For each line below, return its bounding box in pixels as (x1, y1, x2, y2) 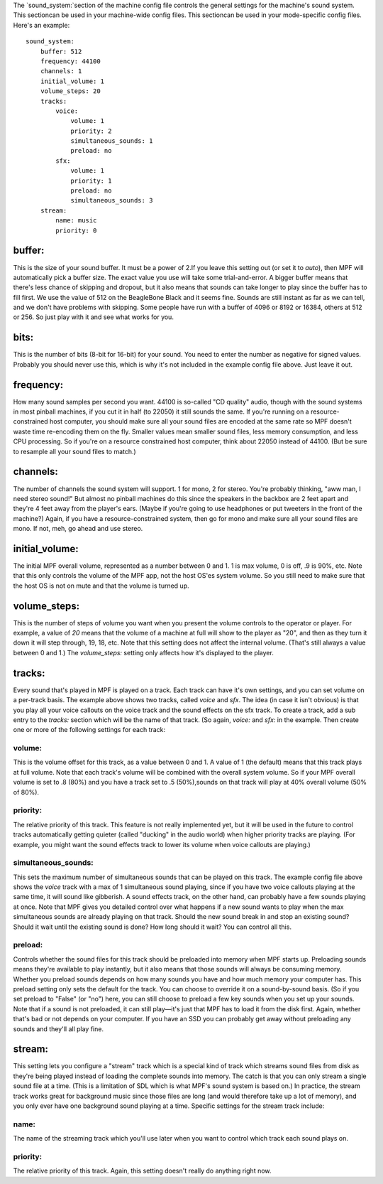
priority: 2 (70, 127, 112, 135)
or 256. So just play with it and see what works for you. (13, 313, 174, 321)
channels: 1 (40, 68, 82, 75)
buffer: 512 (40, 47, 82, 55)
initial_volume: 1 (40, 77, 105, 85)
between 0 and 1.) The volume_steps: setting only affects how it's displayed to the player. (13, 648, 274, 657)
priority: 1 (70, 176, 112, 185)
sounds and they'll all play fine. (13, 1024, 104, 1033)
